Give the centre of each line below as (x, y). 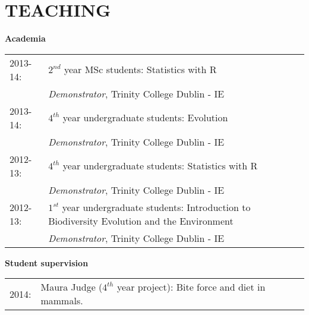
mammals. (62, 301)
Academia (25, 38)
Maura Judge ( (72, 287)
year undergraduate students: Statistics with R (160, 166)
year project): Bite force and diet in (191, 287)
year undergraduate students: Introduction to (156, 207)
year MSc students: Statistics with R (140, 70)
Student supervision (47, 262)
